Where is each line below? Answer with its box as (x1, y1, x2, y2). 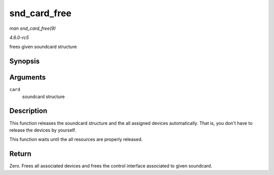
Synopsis (9, 57, 40, 66)
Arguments (9, 73, 46, 82)
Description (9, 107, 48, 115)
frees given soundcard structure (9, 43, 77, 50)
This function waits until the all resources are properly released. (9, 137, 143, 143)
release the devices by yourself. (9, 127, 76, 133)
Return (9, 150, 31, 158)
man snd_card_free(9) (9, 25, 56, 31)
